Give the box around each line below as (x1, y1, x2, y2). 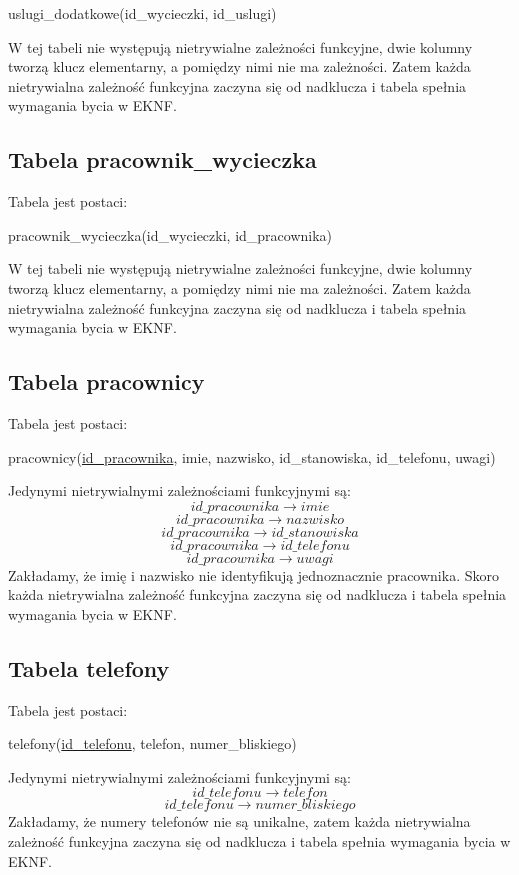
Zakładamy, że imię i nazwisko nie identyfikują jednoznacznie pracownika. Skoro (8, 564, 499, 585)
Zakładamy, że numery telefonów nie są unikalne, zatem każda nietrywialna (8, 811, 471, 832)
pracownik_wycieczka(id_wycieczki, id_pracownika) (8, 224, 333, 245)
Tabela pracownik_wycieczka (8, 144, 317, 175)
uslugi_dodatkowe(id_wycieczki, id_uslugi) (8, 3, 277, 23)
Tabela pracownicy (8, 366, 205, 397)
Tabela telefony (8, 652, 170, 683)
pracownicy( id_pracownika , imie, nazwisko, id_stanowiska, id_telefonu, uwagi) (8, 446, 496, 467)
